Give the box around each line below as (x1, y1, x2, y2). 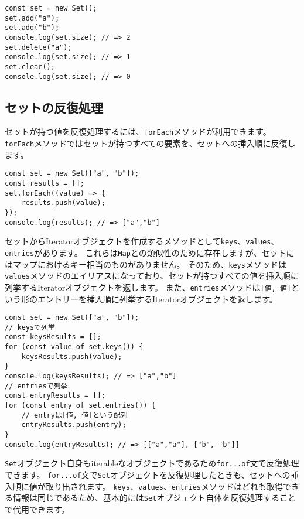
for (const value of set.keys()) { (5, 343, 144, 351)
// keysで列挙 (5, 323, 55, 332)
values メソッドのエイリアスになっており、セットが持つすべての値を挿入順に (5, 269, 299, 282)
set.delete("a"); (5, 43, 72, 52)
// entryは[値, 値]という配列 (21, 411, 128, 419)
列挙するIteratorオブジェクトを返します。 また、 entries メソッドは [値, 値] (5, 281, 291, 293)
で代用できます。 (5, 503, 70, 515)
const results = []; (5, 179, 85, 188)
